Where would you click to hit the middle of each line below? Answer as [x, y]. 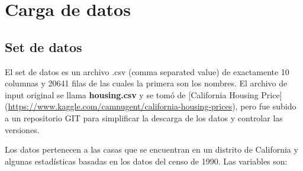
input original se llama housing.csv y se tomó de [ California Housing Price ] [144, 94]
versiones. [22, 129]
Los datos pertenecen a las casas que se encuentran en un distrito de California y [151, 149]
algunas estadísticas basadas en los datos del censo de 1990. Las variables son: [146, 161]
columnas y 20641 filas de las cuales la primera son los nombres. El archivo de [146, 83]
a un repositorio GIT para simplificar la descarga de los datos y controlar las [144, 117]
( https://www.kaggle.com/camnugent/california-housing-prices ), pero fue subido [151, 106]
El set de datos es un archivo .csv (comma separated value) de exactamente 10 [147, 71]
